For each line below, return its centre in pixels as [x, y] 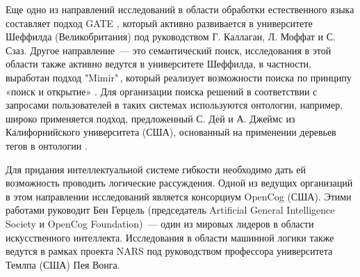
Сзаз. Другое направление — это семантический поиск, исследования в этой [169, 50]
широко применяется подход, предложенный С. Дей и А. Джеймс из [150, 118]
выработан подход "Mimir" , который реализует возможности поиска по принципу [179, 77]
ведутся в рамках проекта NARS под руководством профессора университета [169, 251]
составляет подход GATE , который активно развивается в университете [159, 23]
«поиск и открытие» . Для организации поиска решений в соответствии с [162, 91]
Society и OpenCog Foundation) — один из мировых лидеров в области [160, 223]
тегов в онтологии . [47, 145]
